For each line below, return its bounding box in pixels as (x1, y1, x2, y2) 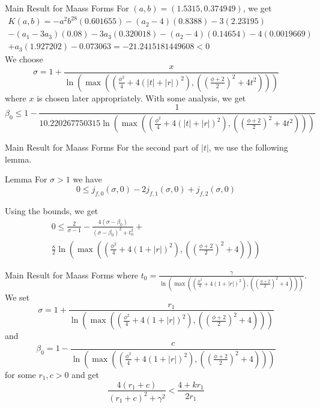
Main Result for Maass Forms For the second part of (5, 141, 199, 154)
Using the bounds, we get (5, 204, 98, 217)
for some (5, 368, 36, 380)
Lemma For (5, 173, 47, 185)
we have (73, 173, 102, 185)
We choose (5, 53, 43, 65)
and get (71, 368, 100, 380)
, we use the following (208, 141, 288, 154)
